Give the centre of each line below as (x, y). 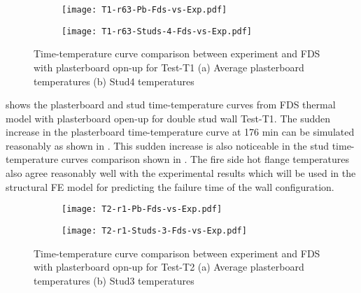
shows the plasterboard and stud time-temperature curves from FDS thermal (171, 105)
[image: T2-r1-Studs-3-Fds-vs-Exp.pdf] (154, 230)
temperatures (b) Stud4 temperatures (114, 81)
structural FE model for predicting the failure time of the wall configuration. (170, 186)
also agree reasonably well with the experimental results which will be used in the (181, 173)
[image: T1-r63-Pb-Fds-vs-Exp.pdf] (144, 10)
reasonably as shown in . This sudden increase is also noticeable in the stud (167, 145)
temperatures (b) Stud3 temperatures (114, 280)
